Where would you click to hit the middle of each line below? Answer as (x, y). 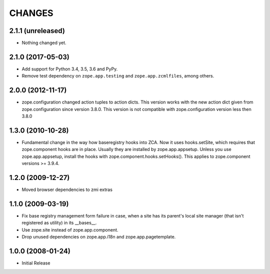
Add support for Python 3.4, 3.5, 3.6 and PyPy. (70, 69)
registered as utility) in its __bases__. (59, 223)
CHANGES (31, 13)
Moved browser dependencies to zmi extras (67, 189)
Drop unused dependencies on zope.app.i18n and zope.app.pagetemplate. (99, 237)
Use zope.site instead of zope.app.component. (70, 229)
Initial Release (36, 263)
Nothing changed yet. (44, 43)
